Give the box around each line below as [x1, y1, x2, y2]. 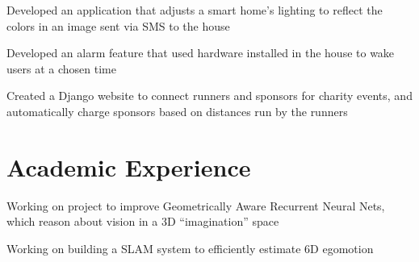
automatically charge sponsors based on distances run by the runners [6, 102, 348, 119]
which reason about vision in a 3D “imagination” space [6, 213, 279, 230]
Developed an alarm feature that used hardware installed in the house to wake [6, 44, 395, 61]
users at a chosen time [6, 60, 116, 77]
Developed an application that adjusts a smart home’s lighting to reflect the [6, 2, 383, 18]
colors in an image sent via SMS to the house [6, 17, 230, 34]
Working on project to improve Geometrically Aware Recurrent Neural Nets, [6, 197, 385, 214]
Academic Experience [6, 150, 251, 183]
